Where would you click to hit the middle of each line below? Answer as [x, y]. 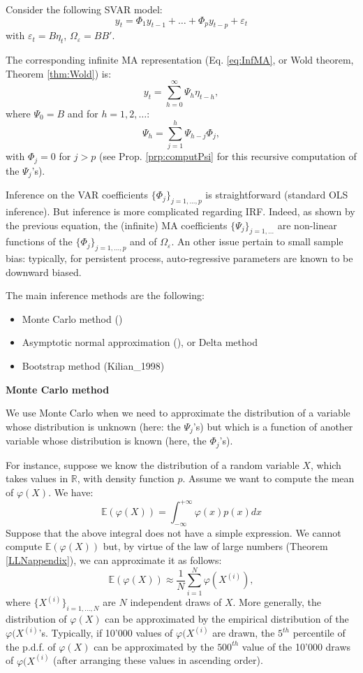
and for [83, 113]
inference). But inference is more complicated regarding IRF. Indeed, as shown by [180, 211]
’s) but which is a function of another [273, 426]
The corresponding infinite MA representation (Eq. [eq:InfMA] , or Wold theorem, [180, 60]
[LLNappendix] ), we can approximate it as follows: [114, 560]
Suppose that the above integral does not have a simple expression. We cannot [173, 532]
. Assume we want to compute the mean [268, 478]
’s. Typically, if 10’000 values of [106, 633]
